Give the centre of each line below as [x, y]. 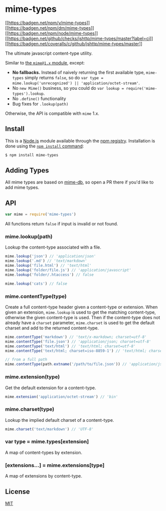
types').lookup [28, 94]
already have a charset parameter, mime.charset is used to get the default [80, 323]
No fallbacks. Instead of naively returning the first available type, [79, 72]
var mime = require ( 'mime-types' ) [41, 215]
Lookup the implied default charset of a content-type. [60, 420]
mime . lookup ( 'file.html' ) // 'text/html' [48, 266]
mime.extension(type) [33, 377]
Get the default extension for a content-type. [51, 388]
